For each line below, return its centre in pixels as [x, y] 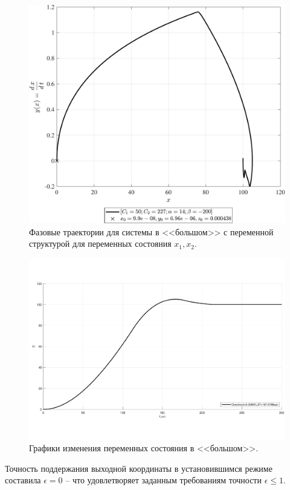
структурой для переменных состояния [100, 243]
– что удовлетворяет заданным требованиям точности [163, 480]
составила [23, 480]
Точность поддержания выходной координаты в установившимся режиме [139, 468]
